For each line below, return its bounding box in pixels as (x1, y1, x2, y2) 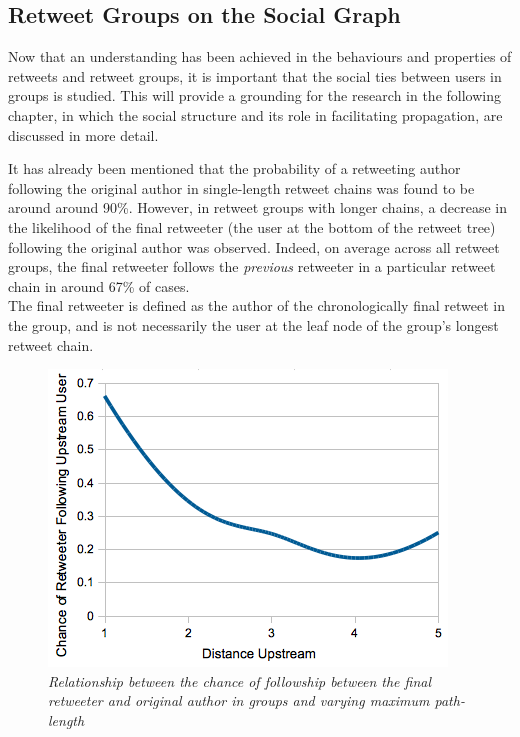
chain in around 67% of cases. (8, 275, 190, 296)
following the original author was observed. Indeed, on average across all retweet (8, 236, 500, 257)
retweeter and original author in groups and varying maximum (48, 690, 430, 711)
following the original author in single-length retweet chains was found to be (8, 177, 475, 198)
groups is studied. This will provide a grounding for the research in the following (8, 85, 501, 106)
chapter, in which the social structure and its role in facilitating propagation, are (8, 104, 503, 125)
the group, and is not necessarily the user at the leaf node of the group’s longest (8, 314, 499, 335)
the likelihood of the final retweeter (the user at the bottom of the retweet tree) (8, 216, 496, 237)
